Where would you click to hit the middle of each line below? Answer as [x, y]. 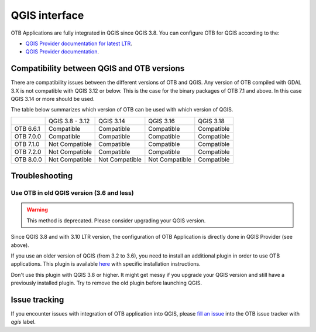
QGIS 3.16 [162, 121]
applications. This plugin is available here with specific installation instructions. [106, 264]
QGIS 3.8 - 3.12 [69, 121]
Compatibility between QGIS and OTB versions [98, 68]
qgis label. [23, 322]
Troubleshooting [42, 176]
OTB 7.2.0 [28, 151]
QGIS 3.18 [211, 121]
